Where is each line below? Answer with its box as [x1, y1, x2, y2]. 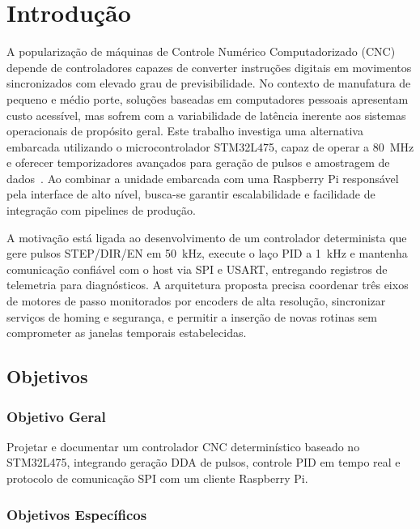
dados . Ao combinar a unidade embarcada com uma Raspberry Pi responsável [6, 169, 399, 186]
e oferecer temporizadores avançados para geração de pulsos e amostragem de [6, 154, 390, 171]
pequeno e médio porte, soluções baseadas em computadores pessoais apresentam [6, 90, 409, 107]
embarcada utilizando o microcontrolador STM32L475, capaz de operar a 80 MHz [6, 138, 414, 155]
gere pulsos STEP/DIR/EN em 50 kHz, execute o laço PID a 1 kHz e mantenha [6, 245, 408, 262]
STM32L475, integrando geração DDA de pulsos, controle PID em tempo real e [6, 454, 401, 471]
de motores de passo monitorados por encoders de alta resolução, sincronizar [6, 292, 386, 309]
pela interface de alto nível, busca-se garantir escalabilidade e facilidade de [6, 186, 375, 203]
